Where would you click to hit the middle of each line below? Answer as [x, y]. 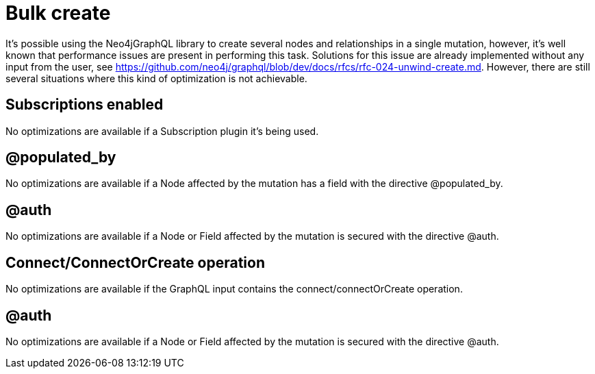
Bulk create [58, 13]
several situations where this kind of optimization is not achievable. [156, 78]
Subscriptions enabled [85, 105]
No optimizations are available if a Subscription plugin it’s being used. [162, 131]
